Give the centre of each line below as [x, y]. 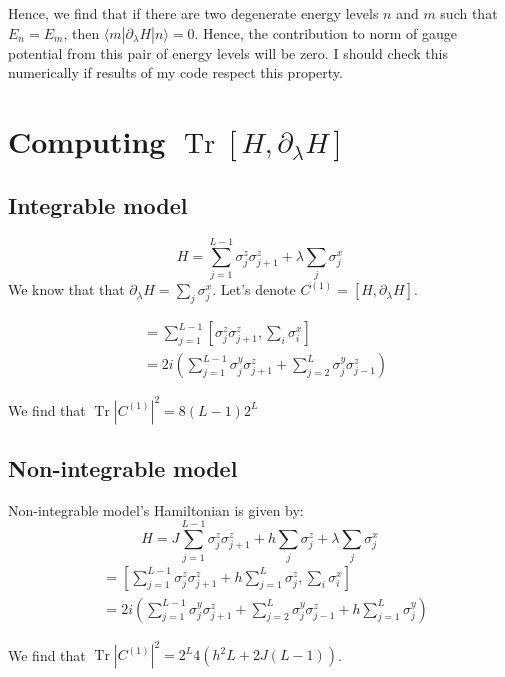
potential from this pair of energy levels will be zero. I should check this [228, 52]
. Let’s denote [254, 289]
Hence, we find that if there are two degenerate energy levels [193, 13]
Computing [87, 140]
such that [469, 13]
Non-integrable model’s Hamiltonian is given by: [156, 509]
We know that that [66, 289]
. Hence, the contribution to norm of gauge [326, 32]
